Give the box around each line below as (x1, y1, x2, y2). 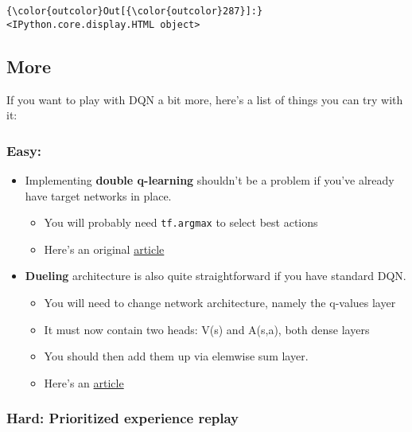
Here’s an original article (44, 240, 165, 257)
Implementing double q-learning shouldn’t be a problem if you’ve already (25, 171, 395, 188)
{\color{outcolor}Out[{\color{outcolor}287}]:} (6, 6, 263, 17)
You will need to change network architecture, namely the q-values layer (44, 294, 396, 310)
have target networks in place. (25, 187, 172, 204)
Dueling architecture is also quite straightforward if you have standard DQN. (25, 267, 406, 284)
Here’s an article (44, 374, 124, 391)
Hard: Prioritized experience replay (6, 408, 239, 428)
